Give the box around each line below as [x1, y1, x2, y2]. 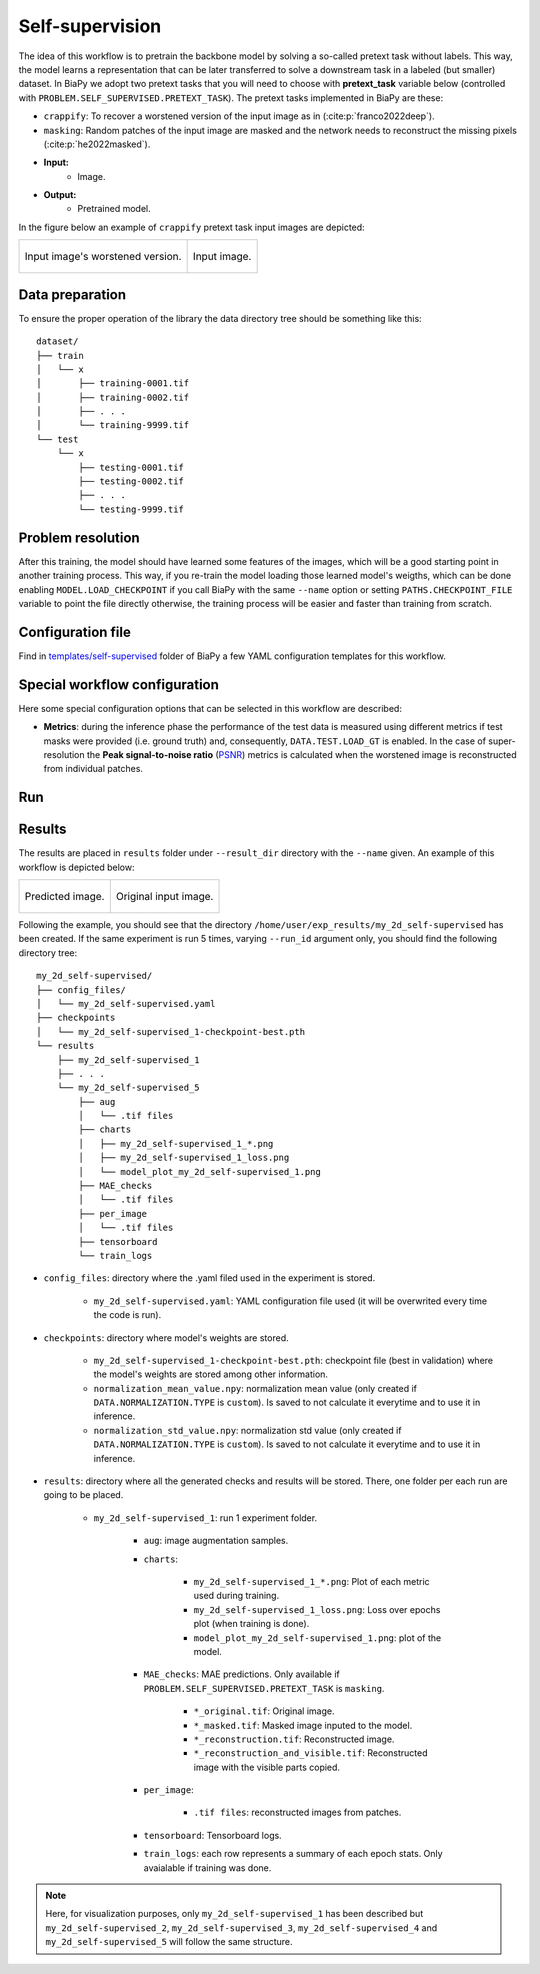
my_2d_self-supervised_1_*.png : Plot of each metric [193, 1576, 430, 1587]
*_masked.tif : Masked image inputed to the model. [193, 1719, 413, 1731]
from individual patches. [43, 763, 144, 775]
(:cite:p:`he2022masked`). [43, 138, 151, 150]
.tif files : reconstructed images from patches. [193, 1806, 402, 1819]
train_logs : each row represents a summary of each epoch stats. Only [143, 1848, 444, 1860]
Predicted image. [24, 889, 105, 903]
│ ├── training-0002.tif [36, 391, 190, 403]
